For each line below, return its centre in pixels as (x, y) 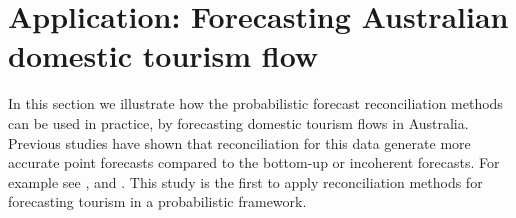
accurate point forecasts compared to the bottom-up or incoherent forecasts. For (254, 162)
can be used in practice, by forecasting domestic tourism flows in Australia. (238, 122)
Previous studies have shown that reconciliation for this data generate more (239, 142)
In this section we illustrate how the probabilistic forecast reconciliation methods (255, 103)
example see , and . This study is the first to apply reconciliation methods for (245, 181)
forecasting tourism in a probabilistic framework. (157, 201)
